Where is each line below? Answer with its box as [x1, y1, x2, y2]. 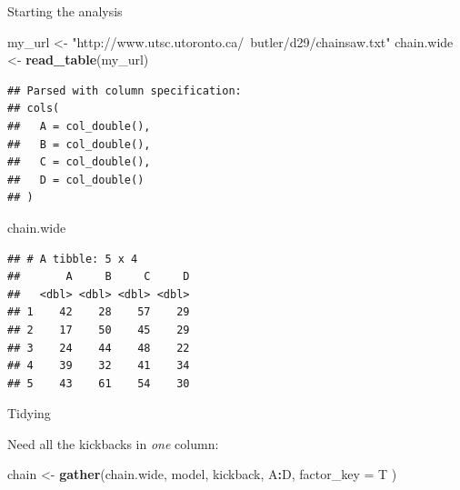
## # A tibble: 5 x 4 [7, 252, 138, 265]
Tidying [7, 404, 51, 423]
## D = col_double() [7, 173, 145, 186]
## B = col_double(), [7, 137, 151, 151]
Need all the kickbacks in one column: [7, 434, 219, 453]
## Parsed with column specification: [7, 84, 242, 97]
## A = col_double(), [7, 119, 151, 133]
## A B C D [7, 270, 190, 284]
